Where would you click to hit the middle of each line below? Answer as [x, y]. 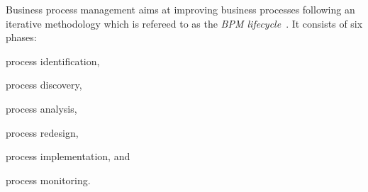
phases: [21, 37]
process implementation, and [68, 156]
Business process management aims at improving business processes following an [180, 9]
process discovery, [44, 85]
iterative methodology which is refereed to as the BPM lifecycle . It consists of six [184, 23]
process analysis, [41, 108]
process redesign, [42, 132]
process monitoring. [48, 180]
